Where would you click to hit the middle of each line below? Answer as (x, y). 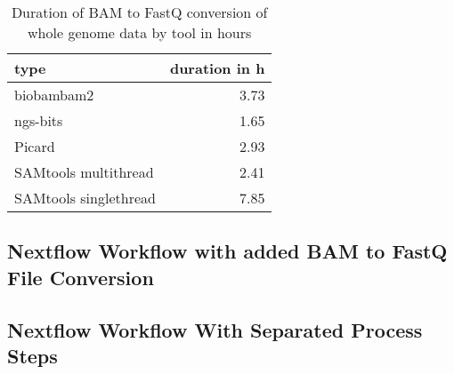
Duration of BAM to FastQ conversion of (139, 12)
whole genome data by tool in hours (140, 32)
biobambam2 (54, 95)
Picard (35, 146)
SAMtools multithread (84, 172)
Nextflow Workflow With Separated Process (215, 329)
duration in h (217, 68)
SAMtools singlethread (85, 198)
